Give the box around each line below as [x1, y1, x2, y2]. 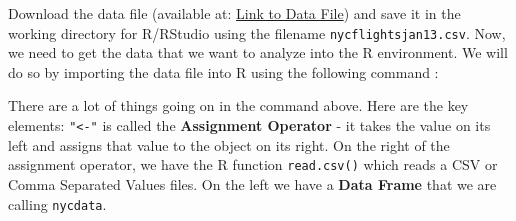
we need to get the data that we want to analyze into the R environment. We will [8, 42, 508, 63]
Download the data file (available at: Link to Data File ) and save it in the [8, 3, 461, 23]
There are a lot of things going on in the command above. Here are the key [8, 95, 469, 116]
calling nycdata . [8, 193, 107, 214]
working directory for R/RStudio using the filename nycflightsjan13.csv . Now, [8, 22, 506, 43]
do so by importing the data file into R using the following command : [8, 61, 439, 82]
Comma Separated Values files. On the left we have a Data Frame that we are [8, 173, 497, 194]
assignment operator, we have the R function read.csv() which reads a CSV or [8, 154, 498, 175]
